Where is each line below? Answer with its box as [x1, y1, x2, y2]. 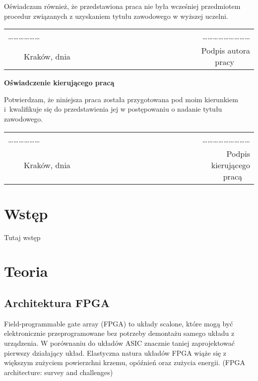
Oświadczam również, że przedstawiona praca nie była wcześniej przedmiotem [4, 1, 241, 11]
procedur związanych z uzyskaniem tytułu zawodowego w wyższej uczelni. [4, 10, 228, 21]
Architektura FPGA [4, 295, 110, 311]
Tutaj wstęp [4, 232, 41, 242]
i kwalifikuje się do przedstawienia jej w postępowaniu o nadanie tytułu [4, 104, 222, 114]
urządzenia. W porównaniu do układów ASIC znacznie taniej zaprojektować [4, 338, 235, 348]
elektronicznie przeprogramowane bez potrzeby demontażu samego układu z [4, 328, 235, 338]
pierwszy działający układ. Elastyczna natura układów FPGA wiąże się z [4, 347, 226, 358]
